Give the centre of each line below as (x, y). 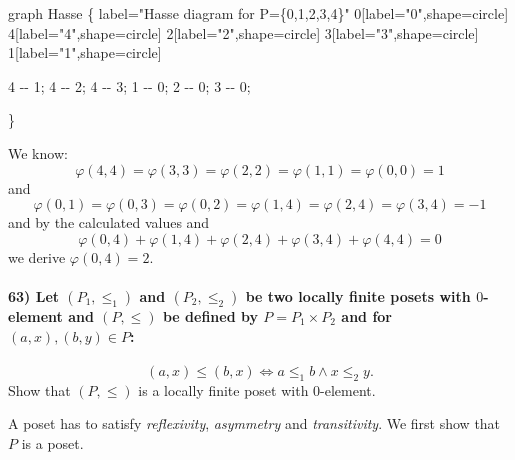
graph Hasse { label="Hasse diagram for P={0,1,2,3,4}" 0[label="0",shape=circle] (258, 13)
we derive (37, 256)
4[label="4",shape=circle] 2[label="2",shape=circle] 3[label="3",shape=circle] (243, 32)
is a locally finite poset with (223, 389)
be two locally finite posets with (358, 295)
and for (366, 315)
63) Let (34, 295)
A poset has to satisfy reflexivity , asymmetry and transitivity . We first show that (254, 423)
